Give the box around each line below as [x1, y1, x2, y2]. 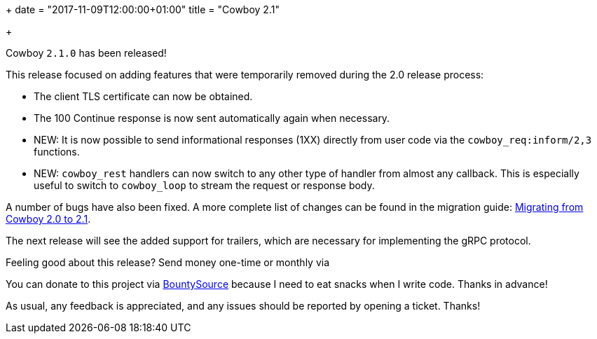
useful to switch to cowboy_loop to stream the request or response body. [34, 179, 375, 191]
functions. [34, 146, 80, 158]
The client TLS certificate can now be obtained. [34, 90, 253, 102]
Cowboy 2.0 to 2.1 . [6, 213, 91, 225]
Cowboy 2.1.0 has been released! [6, 47, 167, 59]
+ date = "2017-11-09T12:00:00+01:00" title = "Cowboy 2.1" [6, 4, 280, 15]
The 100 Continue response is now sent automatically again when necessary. [34, 112, 390, 124]
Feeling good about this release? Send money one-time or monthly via [6, 256, 330, 268]
